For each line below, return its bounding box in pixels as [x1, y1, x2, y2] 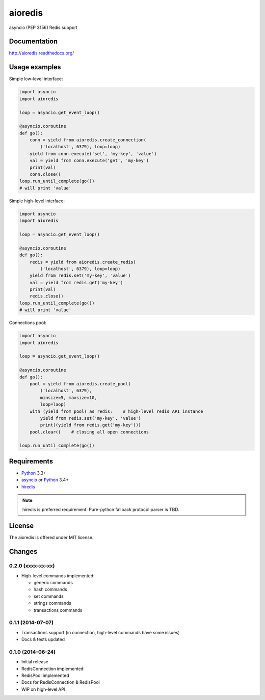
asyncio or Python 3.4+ [21, 477, 69, 483]
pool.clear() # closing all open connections [29, 429, 149, 434]
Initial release [21, 659, 49, 665]
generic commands [33, 579, 73, 585]
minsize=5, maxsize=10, [40, 395, 98, 400]
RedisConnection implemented [21, 666, 83, 672]
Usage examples [9, 63, 61, 71]
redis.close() [29, 294, 64, 299]
